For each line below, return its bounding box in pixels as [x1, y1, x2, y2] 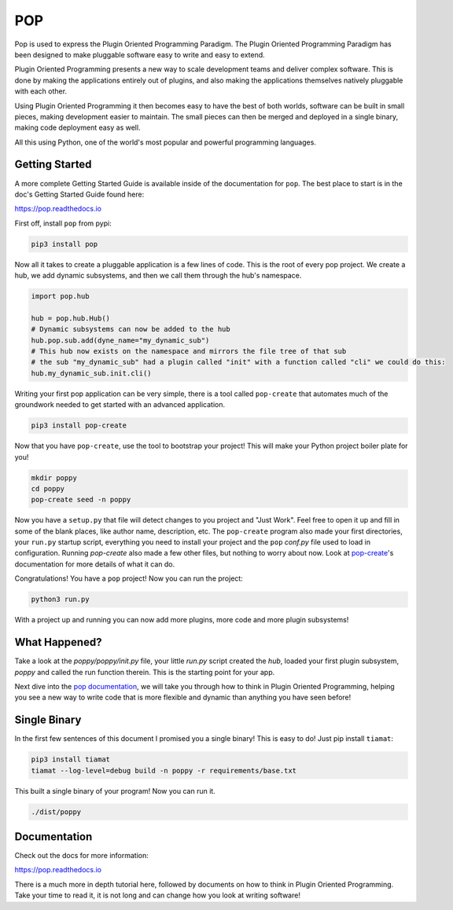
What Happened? [14, 636, 102, 649]
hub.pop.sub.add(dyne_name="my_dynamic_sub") [31, 336, 210, 345]
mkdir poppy [31, 473, 78, 483]
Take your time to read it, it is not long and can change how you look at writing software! [14, 890, 300, 900]
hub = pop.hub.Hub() [31, 314, 110, 322]
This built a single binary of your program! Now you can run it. [14, 786, 215, 795]
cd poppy [31, 484, 65, 493]
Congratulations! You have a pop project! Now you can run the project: [14, 574, 243, 583]
